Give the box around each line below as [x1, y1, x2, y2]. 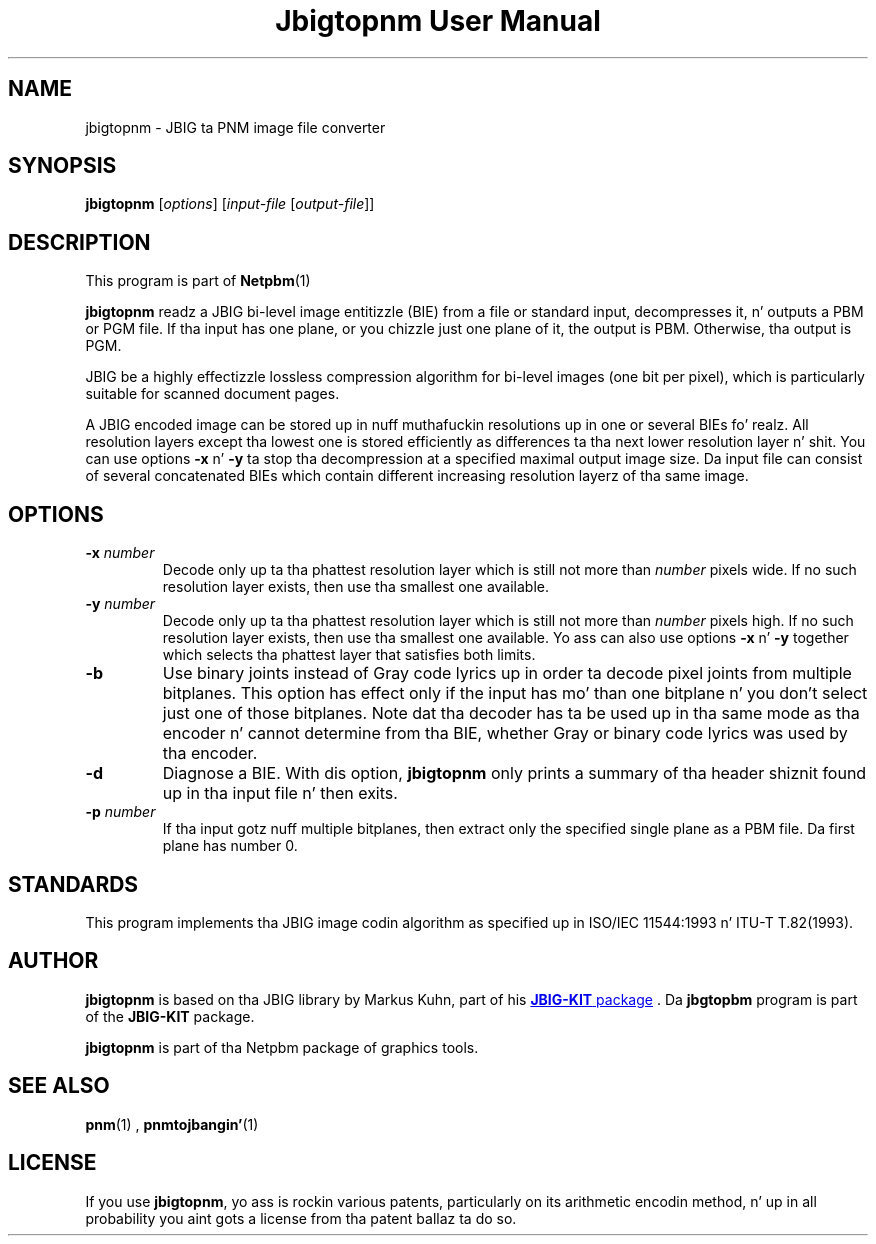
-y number [85, 595, 156, 613]
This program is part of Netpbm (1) [85, 272, 311, 290]
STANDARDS [8, 871, 139, 897]
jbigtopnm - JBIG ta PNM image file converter [85, 118, 386, 136]
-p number [85, 803, 156, 821]
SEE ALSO [8, 1073, 110, 1099]
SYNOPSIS [8, 153, 117, 179]
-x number [85, 544, 155, 562]
